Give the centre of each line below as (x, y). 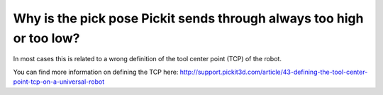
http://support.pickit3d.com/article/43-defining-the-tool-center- (274, 72)
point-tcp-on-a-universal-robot (59, 82)
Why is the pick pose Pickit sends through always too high (188, 18)
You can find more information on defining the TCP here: (96, 72)
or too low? (47, 38)
